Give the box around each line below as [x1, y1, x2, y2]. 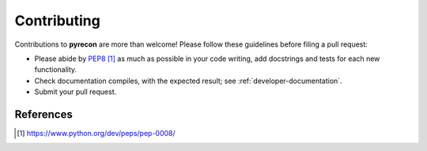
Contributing [14, 12, 100, 29]
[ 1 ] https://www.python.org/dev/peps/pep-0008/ [17, 129, 176, 138]
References [14, 108, 73, 121]
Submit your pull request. [34, 87, 117, 96]
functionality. [34, 65, 77, 74]
